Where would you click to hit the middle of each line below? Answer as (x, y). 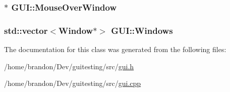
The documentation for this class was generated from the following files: (115, 49)
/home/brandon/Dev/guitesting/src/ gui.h (69, 66)
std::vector (26, 30)
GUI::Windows (142, 30)
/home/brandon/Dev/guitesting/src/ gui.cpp (73, 83)
